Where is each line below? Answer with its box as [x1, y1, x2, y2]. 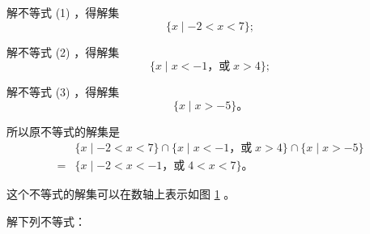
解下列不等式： [6, 213, 86, 230]
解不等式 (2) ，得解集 [6, 43, 120, 60]
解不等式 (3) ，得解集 [6, 83, 120, 100]
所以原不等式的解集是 [6, 122, 120, 139]
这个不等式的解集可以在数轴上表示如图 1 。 [6, 185, 236, 202]
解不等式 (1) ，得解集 [6, 4, 120, 20]
